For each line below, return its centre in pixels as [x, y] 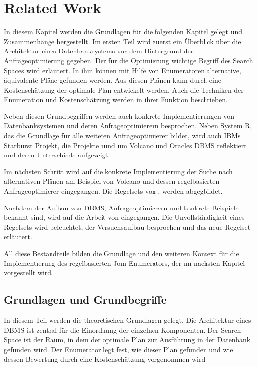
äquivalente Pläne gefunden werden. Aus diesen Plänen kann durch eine [113, 80]
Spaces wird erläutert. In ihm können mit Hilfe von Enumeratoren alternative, [123, 70]
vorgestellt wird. [28, 273]
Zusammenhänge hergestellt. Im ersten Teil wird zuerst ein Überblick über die [123, 41]
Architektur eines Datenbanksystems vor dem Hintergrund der [99, 51]
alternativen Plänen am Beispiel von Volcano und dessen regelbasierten [112, 181]
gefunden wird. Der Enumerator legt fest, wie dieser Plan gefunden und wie [119, 349]
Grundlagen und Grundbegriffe [85, 299]
